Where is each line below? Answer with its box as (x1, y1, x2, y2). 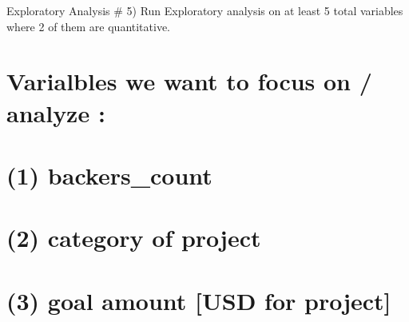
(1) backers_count (6, 158, 212, 191)
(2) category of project (6, 221, 261, 254)
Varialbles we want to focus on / (6, 65, 372, 97)
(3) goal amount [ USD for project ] (6, 284, 391, 316)
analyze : (6, 96, 105, 129)
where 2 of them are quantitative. (6, 18, 171, 34)
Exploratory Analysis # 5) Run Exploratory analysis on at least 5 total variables (6, 2, 403, 18)
